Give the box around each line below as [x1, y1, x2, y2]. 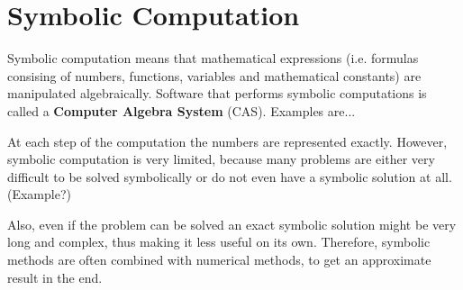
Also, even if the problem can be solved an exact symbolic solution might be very [7, 214, 457, 233]
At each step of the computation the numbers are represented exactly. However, [7, 131, 448, 150]
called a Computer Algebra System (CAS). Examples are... [7, 101, 356, 120]
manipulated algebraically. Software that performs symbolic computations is [7, 84, 427, 103]
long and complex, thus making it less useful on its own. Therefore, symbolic [7, 232, 431, 251]
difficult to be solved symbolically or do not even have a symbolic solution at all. [7, 167, 452, 186]
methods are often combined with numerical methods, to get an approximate [7, 250, 431, 269]
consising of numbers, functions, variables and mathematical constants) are [7, 66, 422, 85]
